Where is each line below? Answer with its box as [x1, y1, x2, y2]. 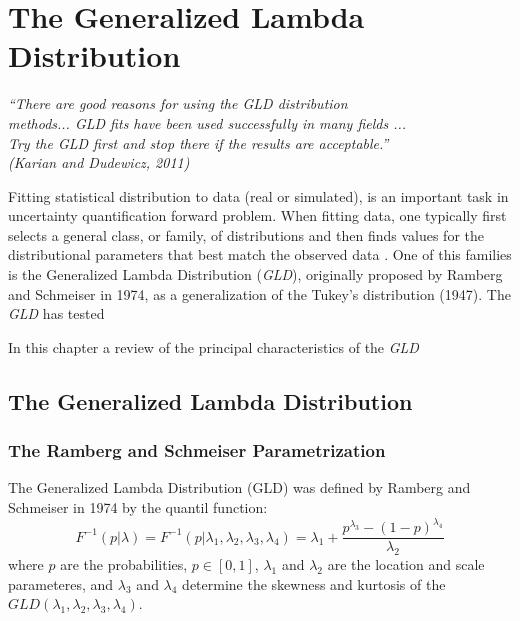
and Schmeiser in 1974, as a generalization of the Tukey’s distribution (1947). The [8, 283, 511, 304]
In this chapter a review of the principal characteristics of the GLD [8, 336, 419, 357]
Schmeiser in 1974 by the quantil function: [8, 497, 268, 518]
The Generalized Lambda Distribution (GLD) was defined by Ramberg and [8, 477, 471, 498]
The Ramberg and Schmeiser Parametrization [8, 438, 386, 463]
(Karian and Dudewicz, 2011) [8, 152, 190, 173]
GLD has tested [8, 303, 105, 324]
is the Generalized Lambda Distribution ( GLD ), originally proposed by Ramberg [8, 264, 503, 285]
